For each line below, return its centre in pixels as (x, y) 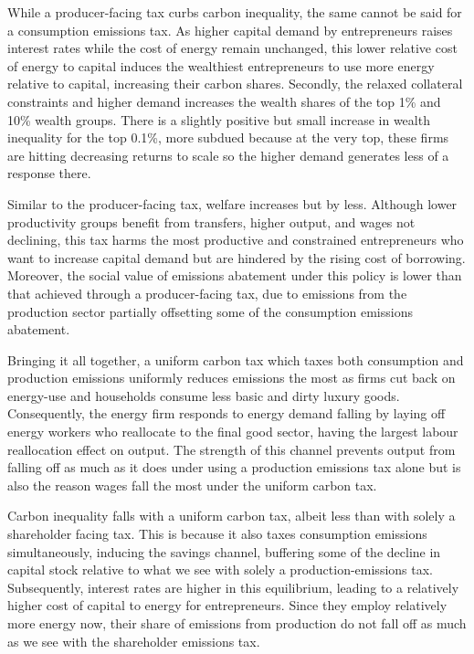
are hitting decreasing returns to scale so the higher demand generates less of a (228, 155)
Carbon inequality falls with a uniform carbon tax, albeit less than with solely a (232, 516)
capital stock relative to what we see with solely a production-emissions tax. (220, 570)
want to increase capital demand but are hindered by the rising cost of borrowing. (237, 257)
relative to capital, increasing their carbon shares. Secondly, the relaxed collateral (235, 84)
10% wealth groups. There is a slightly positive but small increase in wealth (219, 119)
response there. (49, 173)
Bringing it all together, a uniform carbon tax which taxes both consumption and (236, 359)
